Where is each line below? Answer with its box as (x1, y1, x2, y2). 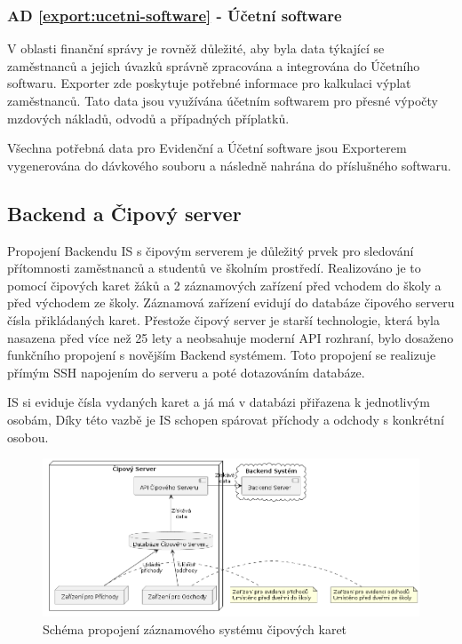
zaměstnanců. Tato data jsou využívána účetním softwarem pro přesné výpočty (7, 91, 438, 109)
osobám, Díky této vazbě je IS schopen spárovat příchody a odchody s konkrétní (7, 409, 444, 428)
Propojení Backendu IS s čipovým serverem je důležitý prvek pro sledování (7, 241, 414, 259)
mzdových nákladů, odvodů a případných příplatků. (7, 108, 290, 127)
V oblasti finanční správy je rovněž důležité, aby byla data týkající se (7, 39, 385, 58)
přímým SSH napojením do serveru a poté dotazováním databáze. (7, 362, 365, 381)
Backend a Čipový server (7, 199, 242, 227)
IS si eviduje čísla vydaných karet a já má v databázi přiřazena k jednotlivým (7, 393, 430, 411)
